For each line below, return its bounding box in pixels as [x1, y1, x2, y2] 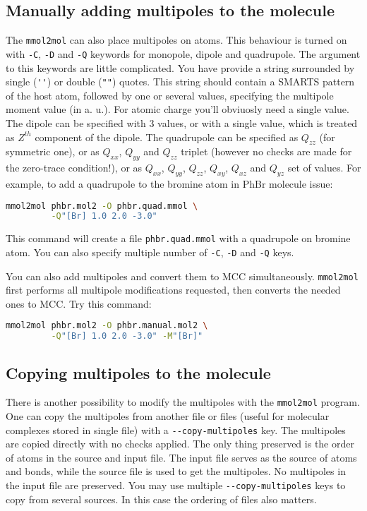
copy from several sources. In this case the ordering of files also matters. [6, 491, 317, 506]
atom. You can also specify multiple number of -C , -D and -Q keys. [6, 244, 294, 259]
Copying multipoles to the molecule [6, 361, 271, 383]
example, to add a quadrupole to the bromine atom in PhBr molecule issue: [6, 176, 333, 191]
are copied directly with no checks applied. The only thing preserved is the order [6, 436, 354, 451]
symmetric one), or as [6, 144, 100, 159]
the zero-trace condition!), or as [6, 160, 143, 175]
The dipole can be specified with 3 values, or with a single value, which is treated [6, 115, 358, 130]
